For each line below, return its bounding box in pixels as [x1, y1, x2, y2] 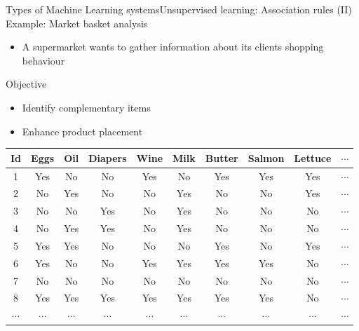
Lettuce [294, 150, 332, 165]
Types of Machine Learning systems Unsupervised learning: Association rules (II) [6, 2, 352, 16]
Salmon [248, 150, 285, 165]
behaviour [22, 53, 65, 67]
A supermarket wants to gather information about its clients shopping [22, 39, 324, 54]
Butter [205, 150, 238, 165]
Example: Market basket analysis [6, 15, 148, 30]
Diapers [88, 150, 127, 165]
